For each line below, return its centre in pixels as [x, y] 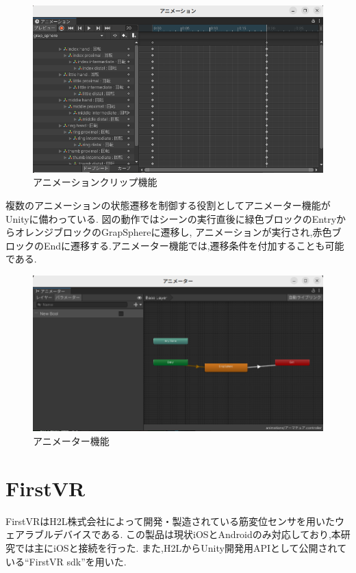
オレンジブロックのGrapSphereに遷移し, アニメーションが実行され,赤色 [173, 232]
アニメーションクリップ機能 [95, 182]
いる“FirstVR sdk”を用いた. [66, 561]
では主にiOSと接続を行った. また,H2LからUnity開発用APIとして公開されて [181, 547]
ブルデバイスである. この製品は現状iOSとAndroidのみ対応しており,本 [187, 534]
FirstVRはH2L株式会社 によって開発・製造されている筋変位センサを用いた [170, 521]
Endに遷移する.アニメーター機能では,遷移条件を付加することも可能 [194, 245]
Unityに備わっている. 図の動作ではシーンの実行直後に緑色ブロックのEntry [171, 218]
